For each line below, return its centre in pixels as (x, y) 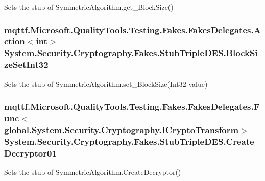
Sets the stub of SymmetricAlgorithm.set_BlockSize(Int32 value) (106, 83)
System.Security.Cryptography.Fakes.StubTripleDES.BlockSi (131, 53)
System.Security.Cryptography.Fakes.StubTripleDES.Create (129, 141)
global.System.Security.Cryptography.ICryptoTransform (122, 129)
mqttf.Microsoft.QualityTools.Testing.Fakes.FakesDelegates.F (132, 106)
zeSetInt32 (26, 64)
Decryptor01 (30, 153)
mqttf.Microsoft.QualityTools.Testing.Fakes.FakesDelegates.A (132, 29)
